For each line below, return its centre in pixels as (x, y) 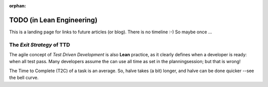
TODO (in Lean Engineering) (53, 20)
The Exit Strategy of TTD (40, 45)
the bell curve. (24, 78)
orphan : (18, 6)
